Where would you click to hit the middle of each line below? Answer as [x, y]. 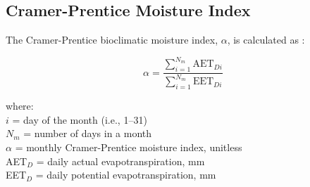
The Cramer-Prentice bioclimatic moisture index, [112, 40]
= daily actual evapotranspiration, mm [120, 161]
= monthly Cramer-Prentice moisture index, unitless [129, 147]
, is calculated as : [266, 40]
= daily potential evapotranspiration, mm [126, 175]
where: [20, 106]
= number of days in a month [88, 133]
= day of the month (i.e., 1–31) [80, 119]
